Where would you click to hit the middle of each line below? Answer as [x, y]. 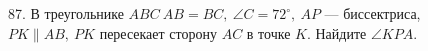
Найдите [341, 32]
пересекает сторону [158, 32]
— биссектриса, [372, 13]
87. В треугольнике [66, 13]
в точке [268, 32]
